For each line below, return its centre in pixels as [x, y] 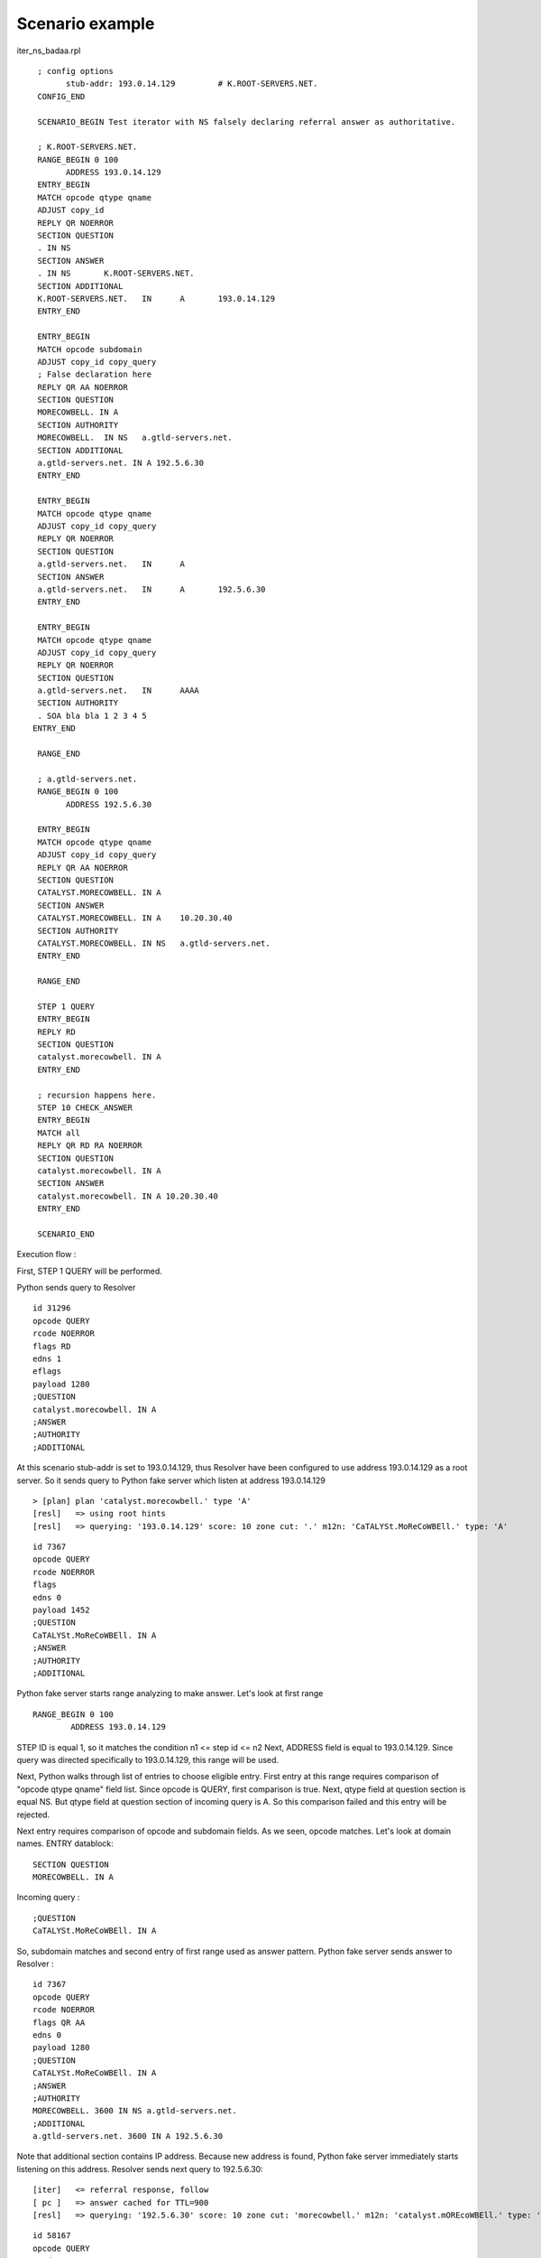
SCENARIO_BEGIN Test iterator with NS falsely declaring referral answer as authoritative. [247, 121]
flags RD [52, 1346]
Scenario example [86, 23]
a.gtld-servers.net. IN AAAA [119, 690]
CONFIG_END [61, 96]
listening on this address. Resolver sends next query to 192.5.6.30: [140, 2169]
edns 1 [47, 1359]
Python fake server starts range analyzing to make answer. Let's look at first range [170, 1693]
